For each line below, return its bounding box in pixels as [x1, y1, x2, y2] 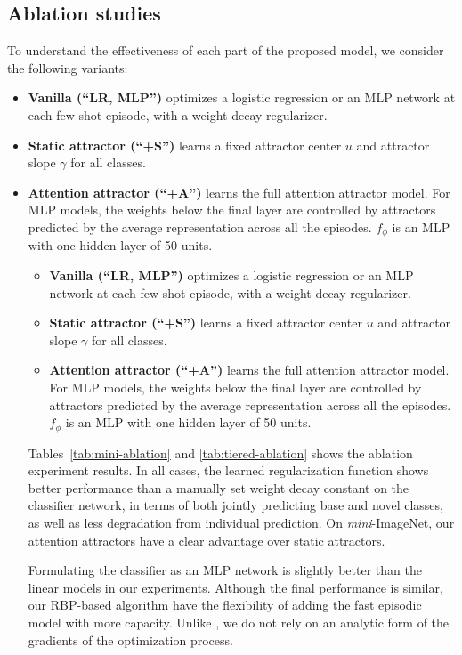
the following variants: [7, 58, 128, 77]
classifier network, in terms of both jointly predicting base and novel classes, [28, 496, 443, 514]
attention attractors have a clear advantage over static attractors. [28, 530, 385, 549]
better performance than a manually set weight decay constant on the [28, 478, 409, 497]
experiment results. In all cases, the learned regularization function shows [28, 461, 429, 480]
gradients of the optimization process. [28, 630, 233, 649]
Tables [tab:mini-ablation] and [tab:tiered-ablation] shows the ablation [28, 443, 413, 462]
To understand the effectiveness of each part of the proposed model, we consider [7, 41, 444, 60]
